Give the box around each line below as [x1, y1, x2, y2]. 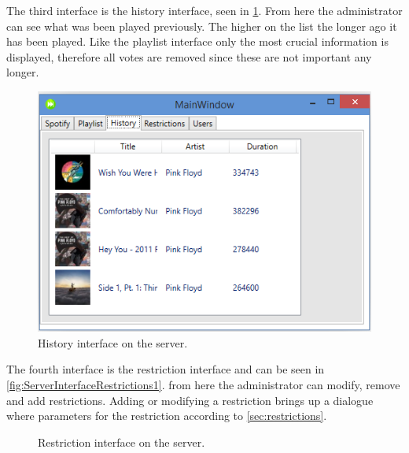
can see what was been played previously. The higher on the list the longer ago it [6, 17, 397, 34]
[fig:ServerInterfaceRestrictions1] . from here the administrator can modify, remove [6, 376, 400, 392]
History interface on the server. [38, 334, 188, 351]
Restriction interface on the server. [38, 433, 205, 450]
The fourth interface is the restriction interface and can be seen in [6, 361, 325, 377]
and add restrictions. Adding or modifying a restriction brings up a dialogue [6, 392, 374, 408]
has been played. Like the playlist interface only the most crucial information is [6, 33, 389, 50]
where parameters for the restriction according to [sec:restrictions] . [6, 407, 327, 424]
